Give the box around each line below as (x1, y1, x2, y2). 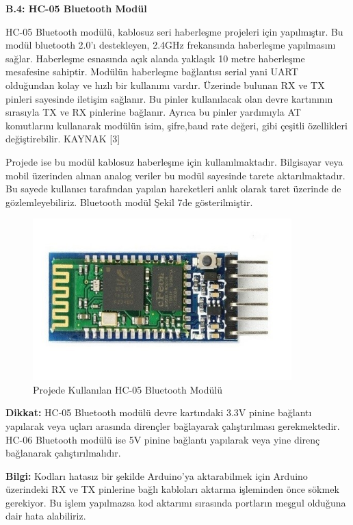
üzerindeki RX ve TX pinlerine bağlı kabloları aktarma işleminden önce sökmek (5, 482, 339, 496)
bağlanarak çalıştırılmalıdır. (5, 446, 121, 460)
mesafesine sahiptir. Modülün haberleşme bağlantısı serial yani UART (5, 64, 298, 79)
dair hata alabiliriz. (5, 509, 86, 523)
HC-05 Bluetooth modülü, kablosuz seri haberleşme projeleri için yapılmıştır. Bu (5, 24, 343, 38)
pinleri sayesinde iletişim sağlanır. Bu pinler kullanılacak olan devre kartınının (5, 91, 333, 105)
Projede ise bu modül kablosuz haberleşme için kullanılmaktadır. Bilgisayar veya (5, 154, 343, 168)
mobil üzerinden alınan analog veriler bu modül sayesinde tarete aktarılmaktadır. (5, 168, 345, 182)
